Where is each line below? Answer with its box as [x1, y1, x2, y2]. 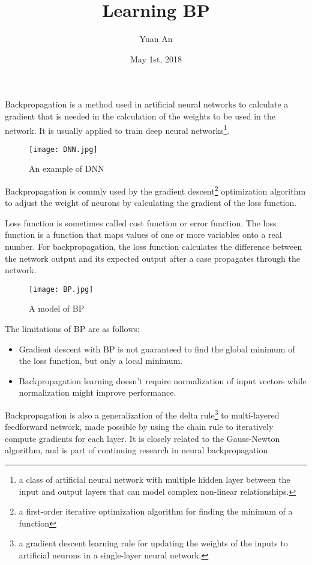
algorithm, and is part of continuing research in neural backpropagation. [5, 444, 271, 456]
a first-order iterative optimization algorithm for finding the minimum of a [19, 505, 293, 518]
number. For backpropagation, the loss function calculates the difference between [5, 240, 302, 253]
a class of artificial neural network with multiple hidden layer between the [19, 473, 290, 486]
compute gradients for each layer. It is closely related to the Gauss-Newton [5, 432, 280, 444]
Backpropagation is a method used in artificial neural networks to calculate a [5, 98, 289, 110]
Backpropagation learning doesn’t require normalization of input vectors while [19, 374, 307, 387]
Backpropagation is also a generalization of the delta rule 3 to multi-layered [5, 407, 280, 421]
